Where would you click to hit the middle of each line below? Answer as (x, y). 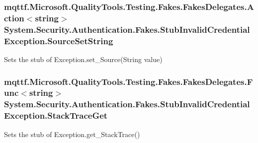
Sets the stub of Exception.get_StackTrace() (72, 134)
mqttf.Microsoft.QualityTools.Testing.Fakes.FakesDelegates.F (129, 81)
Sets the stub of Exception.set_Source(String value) (83, 59)
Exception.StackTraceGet (56, 115)
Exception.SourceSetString (59, 40)
